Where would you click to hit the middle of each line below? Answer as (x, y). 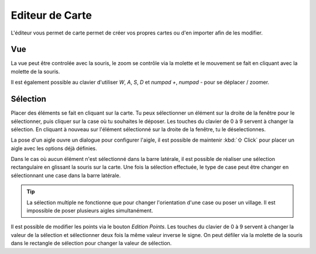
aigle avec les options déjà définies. (54, 148)
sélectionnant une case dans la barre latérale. (66, 175)
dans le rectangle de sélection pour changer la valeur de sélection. (91, 243)
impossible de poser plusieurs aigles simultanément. (90, 211)
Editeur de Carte (51, 15)
